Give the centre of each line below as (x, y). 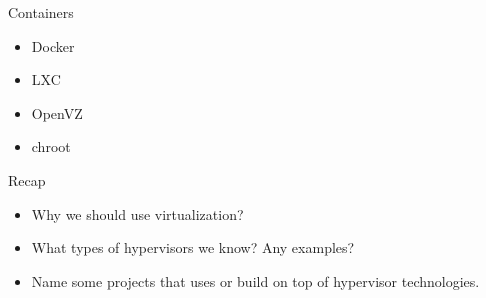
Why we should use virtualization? (137, 213)
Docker (53, 45)
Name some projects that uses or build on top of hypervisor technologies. (255, 280)
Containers (41, 12)
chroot (51, 146)
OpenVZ (57, 112)
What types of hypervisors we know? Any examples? (193, 247)
